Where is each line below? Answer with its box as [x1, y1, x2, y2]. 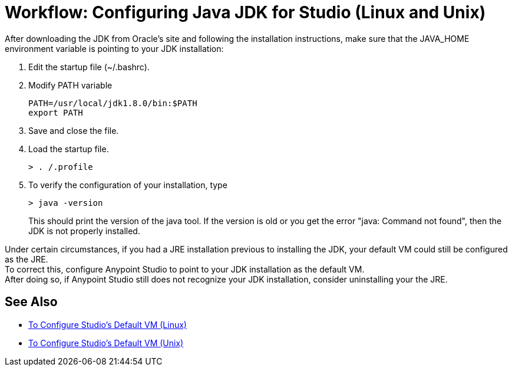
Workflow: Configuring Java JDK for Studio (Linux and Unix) [5, 2, 486, 22]
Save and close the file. [28, 125, 119, 136]
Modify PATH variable [28, 80, 113, 90]
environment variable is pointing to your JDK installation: [5, 43, 224, 54]
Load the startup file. [28, 143, 109, 154]
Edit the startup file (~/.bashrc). [28, 61, 150, 72]
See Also [5, 294, 58, 310]
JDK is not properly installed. [28, 225, 140, 236]
